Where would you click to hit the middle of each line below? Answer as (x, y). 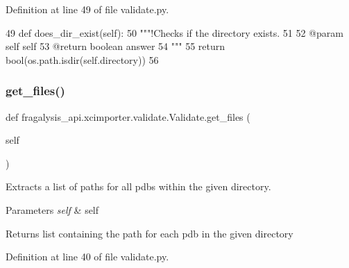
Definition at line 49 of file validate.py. (87, 9)
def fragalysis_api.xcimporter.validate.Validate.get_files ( (128, 116)
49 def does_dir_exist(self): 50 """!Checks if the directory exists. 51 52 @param (174, 32)
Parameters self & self (52, 209)
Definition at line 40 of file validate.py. (87, 257)
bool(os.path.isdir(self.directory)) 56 (82, 59)
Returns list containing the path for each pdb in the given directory (150, 233)
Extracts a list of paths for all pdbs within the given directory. (138, 186)
